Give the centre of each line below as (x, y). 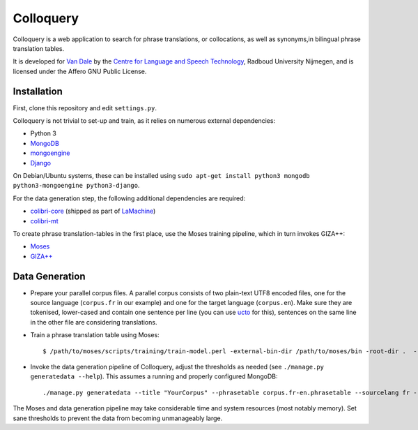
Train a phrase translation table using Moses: (95, 335)
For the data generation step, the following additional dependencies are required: (129, 198)
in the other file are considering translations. (94, 322)
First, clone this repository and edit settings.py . (85, 107)
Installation (38, 91)
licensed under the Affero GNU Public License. (80, 71)
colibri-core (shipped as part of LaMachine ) (93, 211)
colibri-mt (44, 221)
